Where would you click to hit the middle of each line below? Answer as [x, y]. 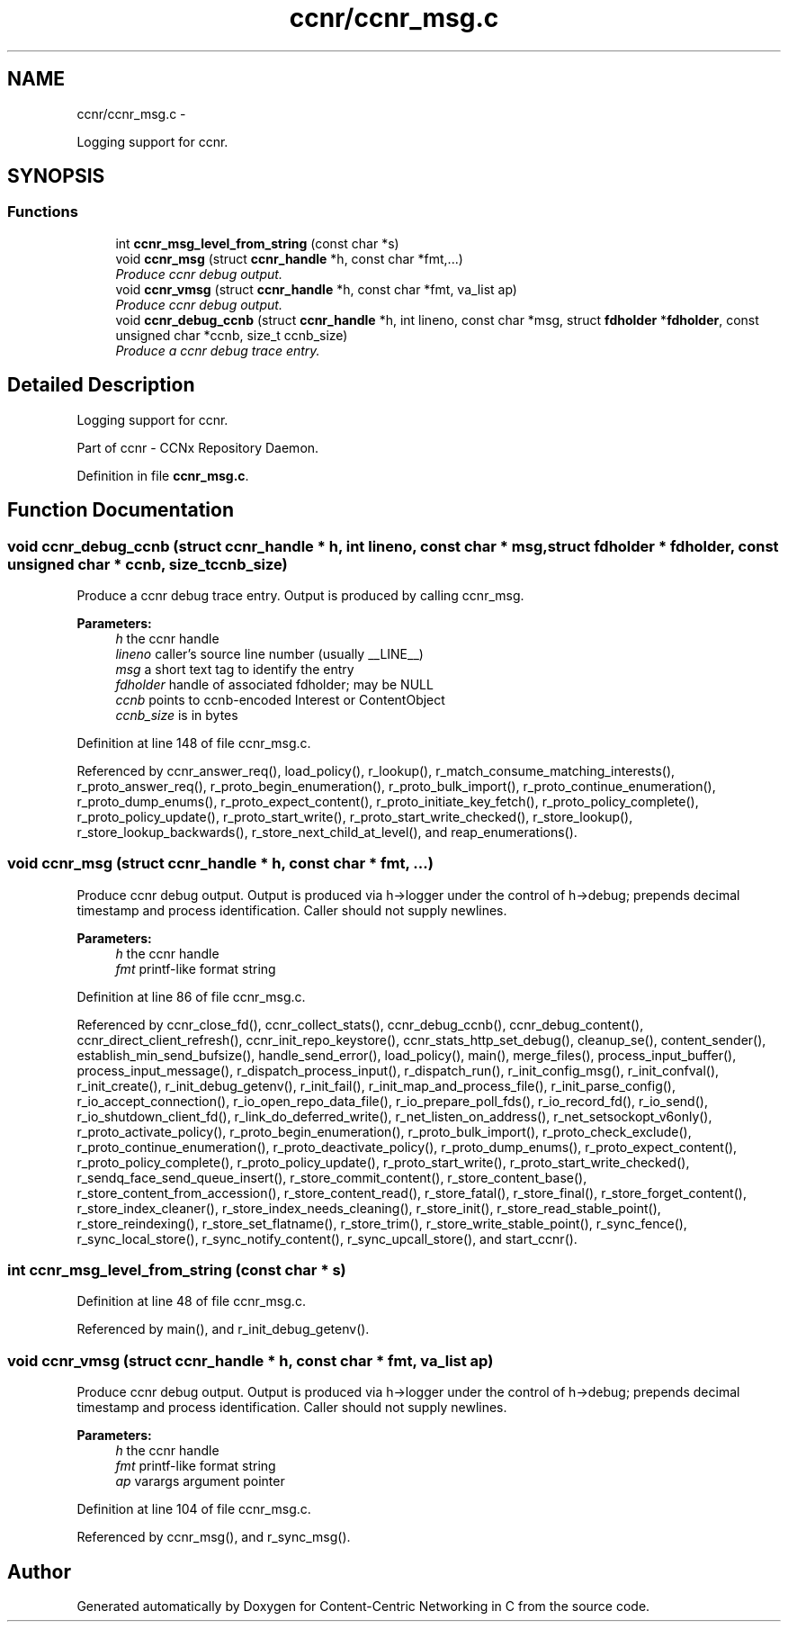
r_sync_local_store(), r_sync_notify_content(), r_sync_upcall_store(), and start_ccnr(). [327, 1238]
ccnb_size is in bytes [177, 715]
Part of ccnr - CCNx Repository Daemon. [198, 447]
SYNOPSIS [56, 176]
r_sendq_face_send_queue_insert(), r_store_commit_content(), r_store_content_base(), [332, 1177]
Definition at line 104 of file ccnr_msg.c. [194, 1509]
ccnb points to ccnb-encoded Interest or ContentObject [280, 699]
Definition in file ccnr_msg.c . [163, 475]
